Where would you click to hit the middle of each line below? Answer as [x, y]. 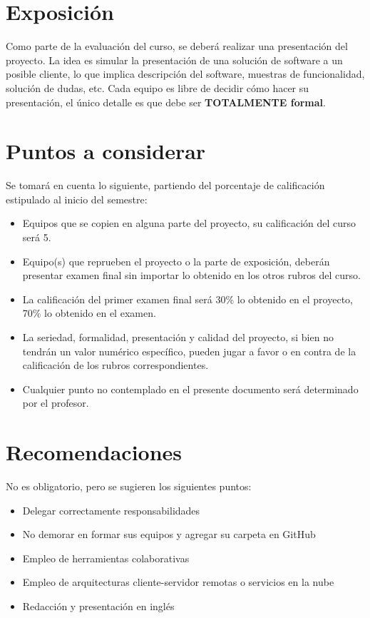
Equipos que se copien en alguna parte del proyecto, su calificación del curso [189, 223]
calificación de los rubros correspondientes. [115, 365]
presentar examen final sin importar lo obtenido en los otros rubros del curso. [191, 275]
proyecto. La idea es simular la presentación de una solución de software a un [174, 60]
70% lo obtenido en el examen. [89, 313]
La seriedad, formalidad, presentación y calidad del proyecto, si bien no [178, 336]
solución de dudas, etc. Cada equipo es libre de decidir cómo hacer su [158, 87]
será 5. [37, 237]
